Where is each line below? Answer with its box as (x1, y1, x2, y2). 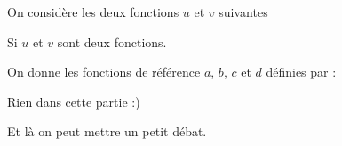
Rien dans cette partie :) (7, 92, 140, 110)
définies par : (266, 62, 337, 81)
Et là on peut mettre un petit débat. (7, 122, 207, 141)
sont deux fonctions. (57, 32, 167, 51)
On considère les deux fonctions (7, 3, 179, 20)
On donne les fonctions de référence (7, 62, 201, 81)
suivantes (219, 3, 268, 20)
